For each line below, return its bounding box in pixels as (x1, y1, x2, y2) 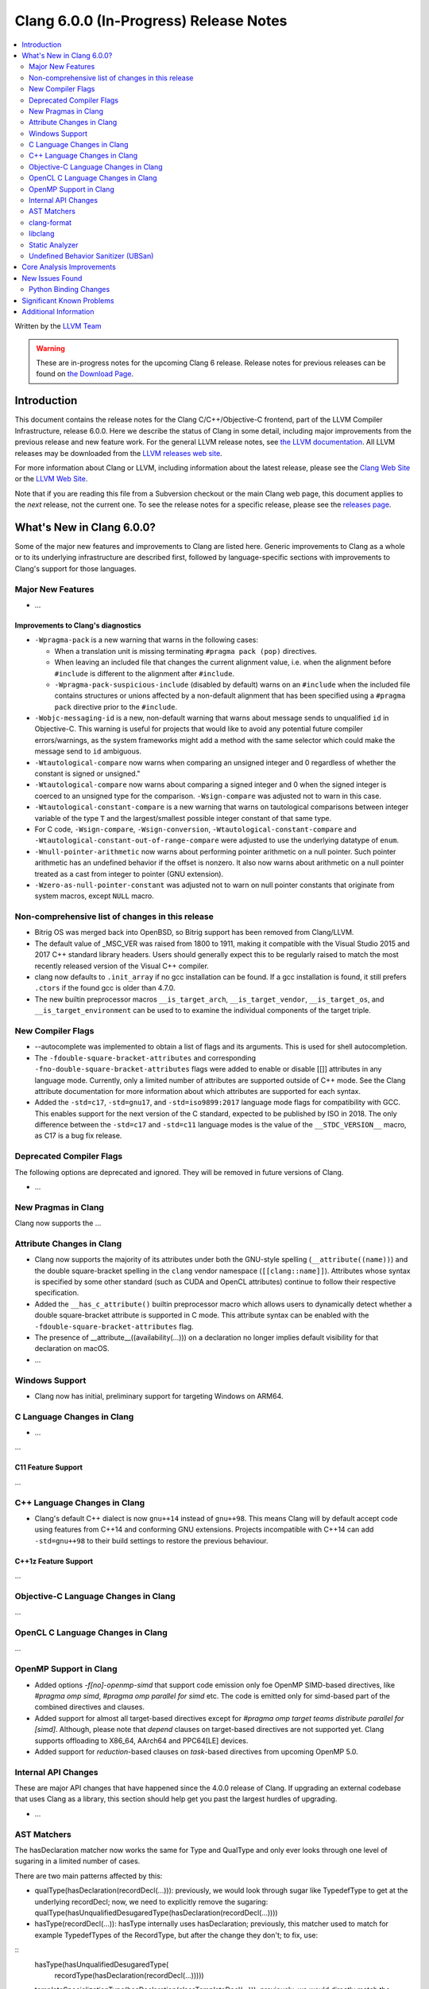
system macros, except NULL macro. (34, 891, 155, 901)
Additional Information (21, 306, 95, 316)
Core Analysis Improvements (21, 263, 117, 272)
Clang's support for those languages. (14, 563, 137, 573)
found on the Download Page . (36, 369, 134, 379)
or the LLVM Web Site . (14, 474, 88, 484)
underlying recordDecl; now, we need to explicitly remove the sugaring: (34, 1897, 269, 1906)
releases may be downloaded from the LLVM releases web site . (14, 448, 222, 457)
